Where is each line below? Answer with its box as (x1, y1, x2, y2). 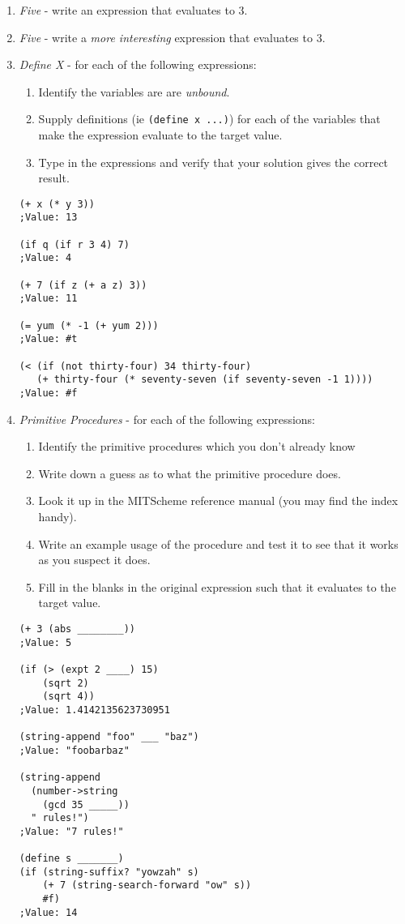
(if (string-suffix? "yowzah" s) (19, 866, 199, 878)
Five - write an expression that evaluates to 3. (19, 2, 248, 18)
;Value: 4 (19, 252, 72, 264)
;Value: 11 (19, 293, 78, 305)
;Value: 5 (19, 636, 72, 648)
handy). (38, 508, 77, 525)
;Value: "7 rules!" (19, 825, 124, 837)
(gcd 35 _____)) (42, 798, 130, 811)
